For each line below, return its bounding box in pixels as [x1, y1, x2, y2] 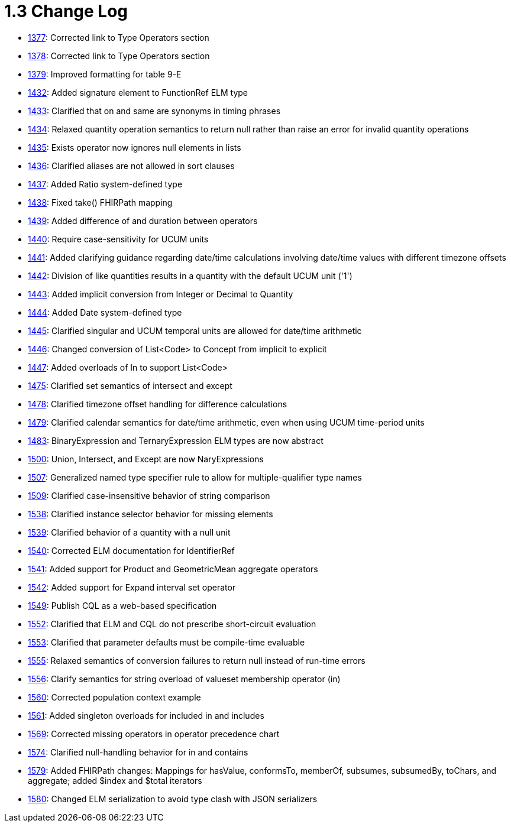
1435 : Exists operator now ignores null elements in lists [28, 142, 241, 153]
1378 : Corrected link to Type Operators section [28, 50, 210, 61]
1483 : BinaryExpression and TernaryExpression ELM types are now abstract [28, 435, 324, 446]
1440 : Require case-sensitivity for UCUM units [28, 233, 209, 244]
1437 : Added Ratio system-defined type [28, 179, 183, 189]
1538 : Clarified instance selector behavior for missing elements [28, 508, 273, 519]
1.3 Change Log [4, 1, 128, 21]
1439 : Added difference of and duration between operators [28, 215, 258, 226]
